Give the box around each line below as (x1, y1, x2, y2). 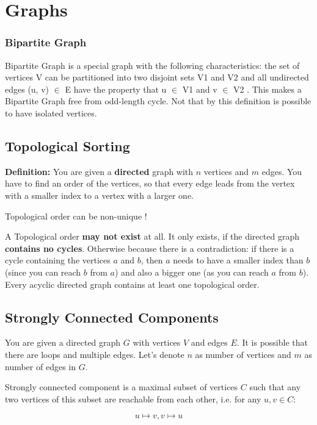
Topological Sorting (5, 136, 130, 155)
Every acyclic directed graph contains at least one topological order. (5, 277, 260, 290)
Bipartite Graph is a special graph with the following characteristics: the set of (5, 59, 300, 71)
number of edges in (5, 360, 76, 373)
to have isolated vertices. (5, 106, 97, 119)
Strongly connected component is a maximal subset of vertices (5, 380, 238, 393)
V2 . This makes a (233, 82, 302, 95)
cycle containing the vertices (5, 254, 111, 266)
